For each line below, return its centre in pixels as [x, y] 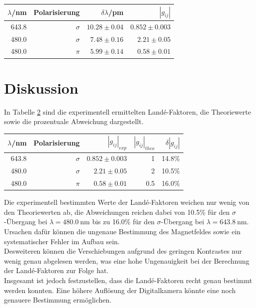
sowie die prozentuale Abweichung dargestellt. [74, 121]
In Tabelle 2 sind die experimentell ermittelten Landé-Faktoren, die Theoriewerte [128, 111]
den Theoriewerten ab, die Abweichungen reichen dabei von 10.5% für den [117, 212]
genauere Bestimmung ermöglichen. [58, 300]
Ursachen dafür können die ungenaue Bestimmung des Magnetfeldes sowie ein [122, 231]
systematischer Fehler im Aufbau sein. [62, 241]
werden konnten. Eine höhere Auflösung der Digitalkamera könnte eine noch [120, 290]
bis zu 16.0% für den [124, 222]
